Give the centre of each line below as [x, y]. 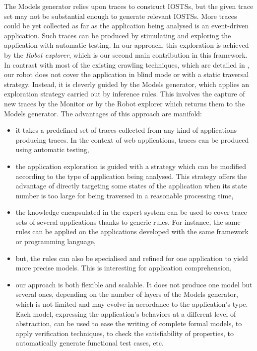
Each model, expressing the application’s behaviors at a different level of [126, 313]
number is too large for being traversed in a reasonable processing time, [125, 195]
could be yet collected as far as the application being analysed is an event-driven [127, 26]
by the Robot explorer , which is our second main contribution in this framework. [126, 54]
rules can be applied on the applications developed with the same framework [132, 231]
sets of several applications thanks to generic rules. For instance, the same [128, 221]
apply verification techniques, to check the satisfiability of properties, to [125, 333]
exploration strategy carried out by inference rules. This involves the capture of [125, 94]
